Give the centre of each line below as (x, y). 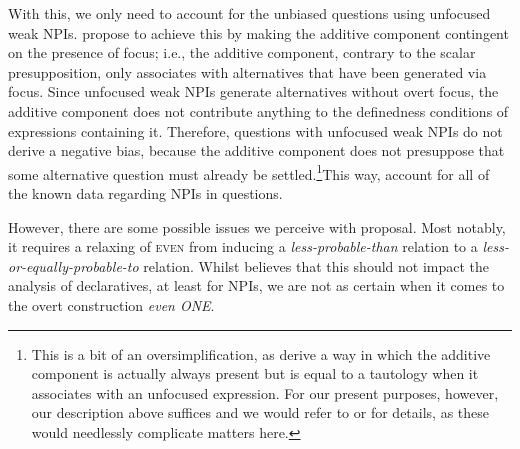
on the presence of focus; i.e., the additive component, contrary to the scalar (242, 52)
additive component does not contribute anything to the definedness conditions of (258, 110)
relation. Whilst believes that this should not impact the (316, 265)
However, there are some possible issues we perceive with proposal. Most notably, (257, 226)
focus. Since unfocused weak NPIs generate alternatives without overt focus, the (253, 91)
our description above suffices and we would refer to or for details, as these (260, 412)
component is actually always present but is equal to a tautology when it (255, 373)
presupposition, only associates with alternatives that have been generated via (247, 71)
